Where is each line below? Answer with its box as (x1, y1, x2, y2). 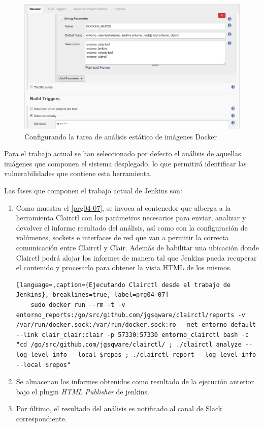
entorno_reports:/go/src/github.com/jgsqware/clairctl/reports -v (16, 311, 245, 319)
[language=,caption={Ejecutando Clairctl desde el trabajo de (16, 281, 231, 289)
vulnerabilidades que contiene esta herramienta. (4, 168, 152, 179)
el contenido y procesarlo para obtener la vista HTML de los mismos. (16, 262, 232, 273)
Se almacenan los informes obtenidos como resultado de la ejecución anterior (16, 376, 254, 387)
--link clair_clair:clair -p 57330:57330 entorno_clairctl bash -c (16, 331, 249, 338)
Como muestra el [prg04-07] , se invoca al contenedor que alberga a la (16, 202, 231, 213)
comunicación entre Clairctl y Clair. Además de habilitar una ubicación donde (16, 242, 259, 252)
